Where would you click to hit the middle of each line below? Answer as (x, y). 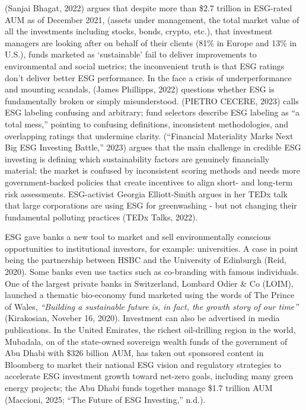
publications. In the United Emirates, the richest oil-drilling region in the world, (150, 330)
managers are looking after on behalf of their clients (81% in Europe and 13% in (151, 42)
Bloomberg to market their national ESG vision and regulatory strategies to (143, 364)
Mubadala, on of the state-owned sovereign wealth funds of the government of (146, 341)
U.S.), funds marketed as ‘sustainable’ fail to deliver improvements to (131, 54)
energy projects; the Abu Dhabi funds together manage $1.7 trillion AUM (139, 387)
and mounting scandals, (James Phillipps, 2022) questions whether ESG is (140, 89)
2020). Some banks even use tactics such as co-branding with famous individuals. (152, 272)
